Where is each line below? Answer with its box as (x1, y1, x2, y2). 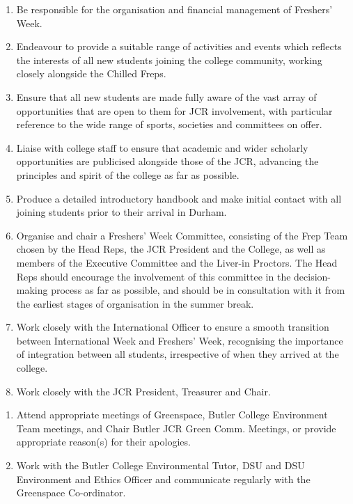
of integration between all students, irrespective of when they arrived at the (16, 347, 339, 361)
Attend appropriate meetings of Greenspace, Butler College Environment (16, 407, 328, 422)
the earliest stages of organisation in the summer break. (16, 296, 254, 310)
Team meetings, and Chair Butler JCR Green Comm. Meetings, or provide (16, 420, 336, 435)
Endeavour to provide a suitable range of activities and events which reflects (16, 39, 342, 54)
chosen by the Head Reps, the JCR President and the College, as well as (16, 242, 326, 256)
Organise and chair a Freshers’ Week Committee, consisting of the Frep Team (16, 228, 348, 242)
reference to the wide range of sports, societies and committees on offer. (16, 117, 322, 132)
